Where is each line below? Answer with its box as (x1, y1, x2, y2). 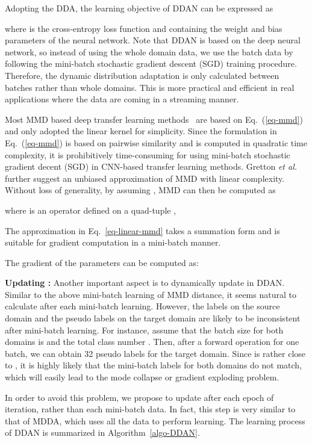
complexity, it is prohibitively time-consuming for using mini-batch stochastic (5, 148, 290, 161)
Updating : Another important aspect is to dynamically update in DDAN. (5, 276, 285, 289)
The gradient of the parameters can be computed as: (5, 256, 199, 268)
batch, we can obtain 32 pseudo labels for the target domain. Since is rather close (5, 347, 305, 359)
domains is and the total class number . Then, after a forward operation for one (5, 335, 299, 348)
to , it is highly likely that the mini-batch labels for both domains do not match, (5, 359, 302, 371)
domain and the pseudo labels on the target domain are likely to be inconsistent (5, 312, 301, 324)
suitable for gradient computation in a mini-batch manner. (5, 236, 221, 249)
